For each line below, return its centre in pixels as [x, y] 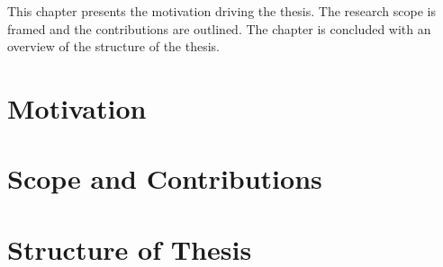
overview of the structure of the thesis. [113, 46]
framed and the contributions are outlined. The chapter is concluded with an [219, 28]
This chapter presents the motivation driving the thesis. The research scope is [221, 11]
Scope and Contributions [165, 178]
